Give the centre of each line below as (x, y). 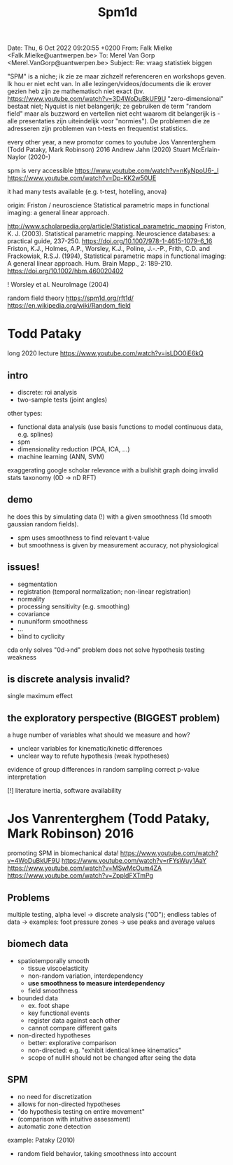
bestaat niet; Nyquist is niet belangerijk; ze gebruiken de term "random (109, 107)
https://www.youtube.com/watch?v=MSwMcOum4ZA (85, 868)
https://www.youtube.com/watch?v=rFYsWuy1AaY (134, 861)
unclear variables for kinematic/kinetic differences (90, 749)
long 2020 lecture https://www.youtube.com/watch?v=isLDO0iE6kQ (106, 353)
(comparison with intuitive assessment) (74, 1119)
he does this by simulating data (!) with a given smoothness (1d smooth (110, 517)
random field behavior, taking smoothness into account (97, 1153)
